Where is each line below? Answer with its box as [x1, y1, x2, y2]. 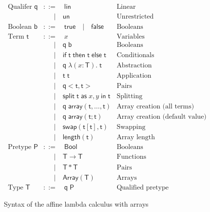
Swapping [116, 124, 146, 131]
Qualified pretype [116, 184, 169, 191]
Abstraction [116, 62, 152, 69]
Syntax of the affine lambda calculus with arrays [4, 198, 149, 209]
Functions [116, 153, 146, 161]
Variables [116, 33, 145, 41]
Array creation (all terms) [116, 103, 194, 110]
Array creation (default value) [116, 113, 207, 121]
